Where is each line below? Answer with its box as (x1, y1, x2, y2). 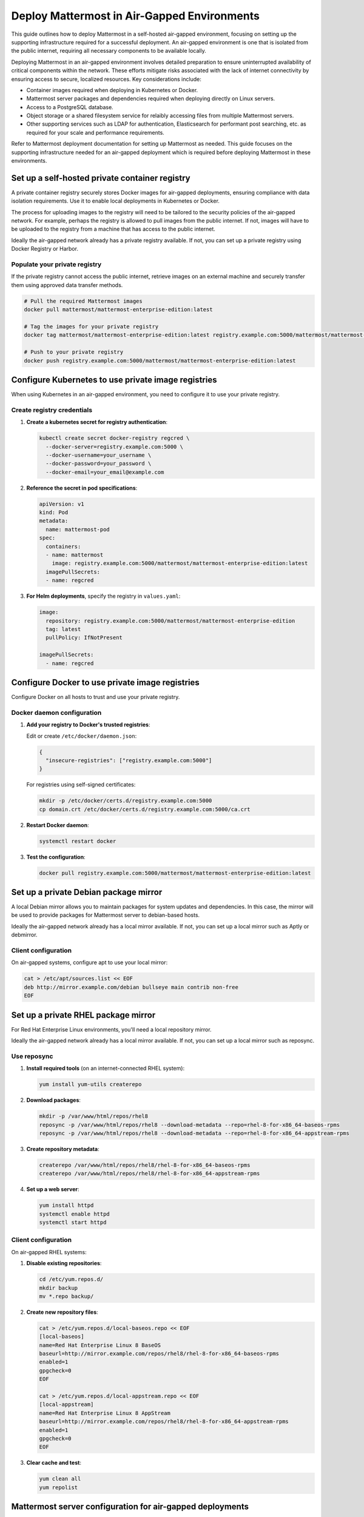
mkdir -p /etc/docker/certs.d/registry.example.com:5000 (39, 797, 212, 804)
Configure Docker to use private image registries (11, 677, 200, 688)
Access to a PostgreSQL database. (26, 103, 113, 110)
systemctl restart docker (39, 837, 116, 845)
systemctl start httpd (39, 1219, 107, 1226)
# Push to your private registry (24, 349, 124, 356)
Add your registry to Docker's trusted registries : (26, 721, 150, 728)
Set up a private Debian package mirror (11, 887, 163, 897)
